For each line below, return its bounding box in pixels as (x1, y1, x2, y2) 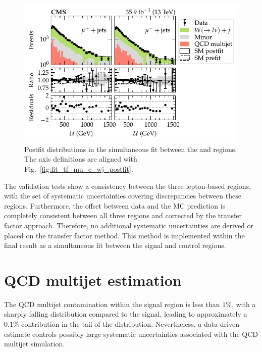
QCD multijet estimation (4, 269, 182, 290)
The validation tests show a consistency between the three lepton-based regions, (4, 180, 251, 191)
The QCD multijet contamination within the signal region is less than (4, 298, 220, 309)
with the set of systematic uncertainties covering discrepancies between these (4, 190, 241, 201)
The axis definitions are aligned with (24, 154, 137, 164)
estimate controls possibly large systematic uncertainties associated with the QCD (4, 328, 258, 339)
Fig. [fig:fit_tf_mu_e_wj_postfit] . (24, 163, 133, 174)
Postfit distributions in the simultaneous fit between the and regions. (24, 143, 237, 154)
